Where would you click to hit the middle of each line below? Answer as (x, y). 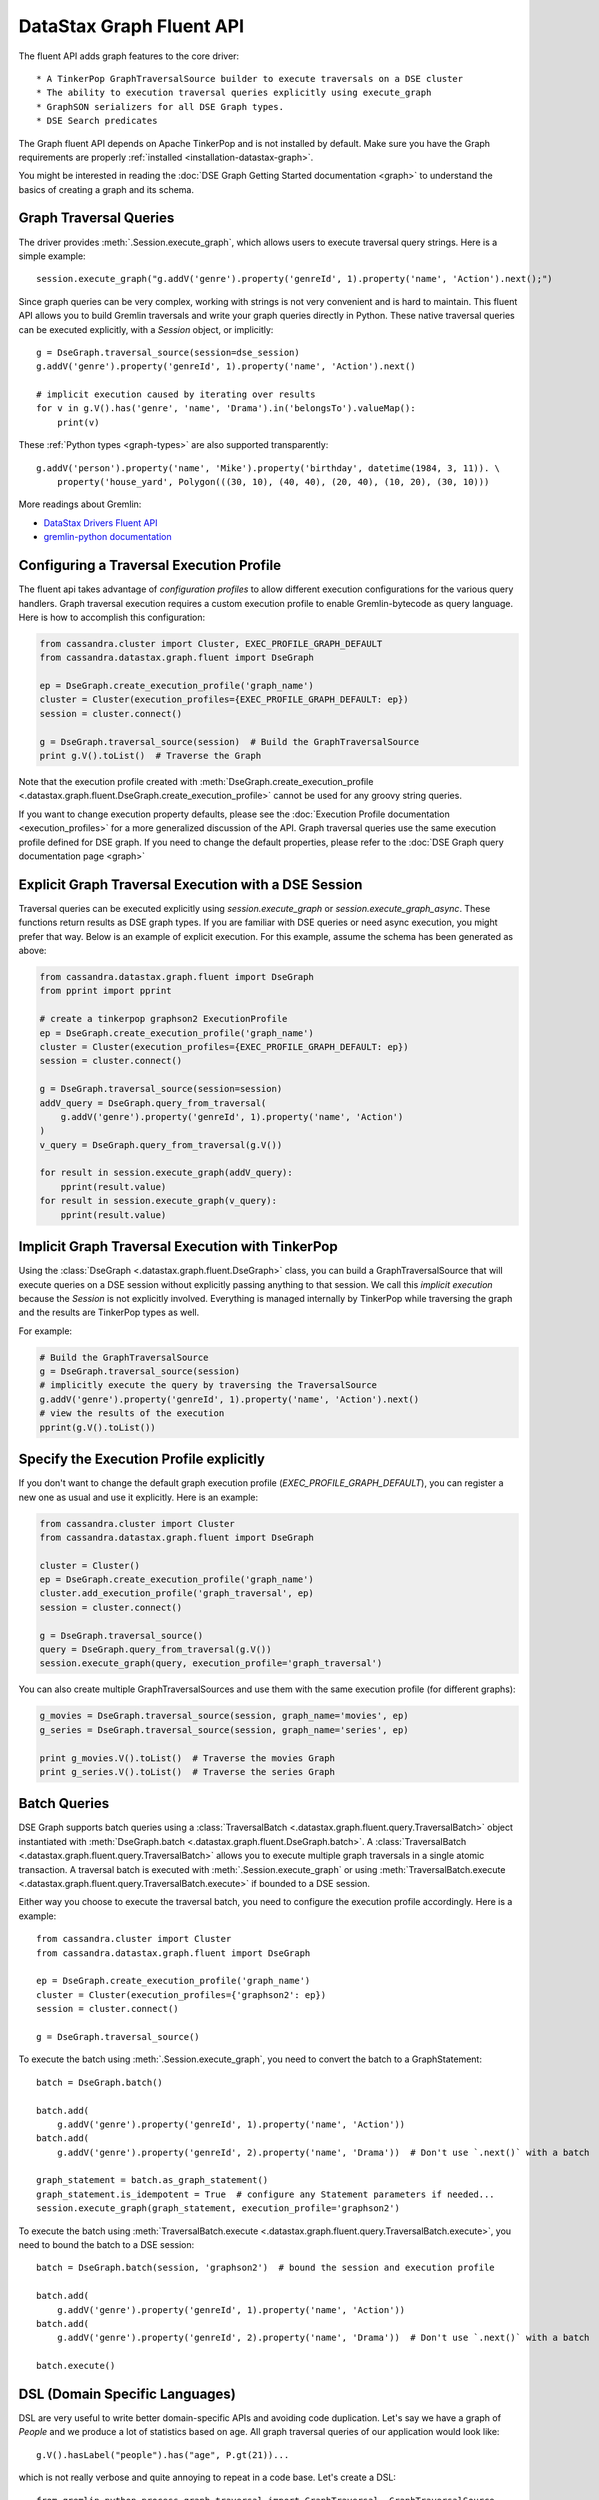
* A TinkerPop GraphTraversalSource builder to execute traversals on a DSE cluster (250, 78)
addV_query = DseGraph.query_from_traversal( (153, 1103)
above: (32, 951)
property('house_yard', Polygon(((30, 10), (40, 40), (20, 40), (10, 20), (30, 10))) (273, 482)
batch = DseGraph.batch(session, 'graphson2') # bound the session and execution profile (265, 2268)
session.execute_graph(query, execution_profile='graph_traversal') (211, 1663)
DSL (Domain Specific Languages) (127, 2393)
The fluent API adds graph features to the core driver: (129, 56)
